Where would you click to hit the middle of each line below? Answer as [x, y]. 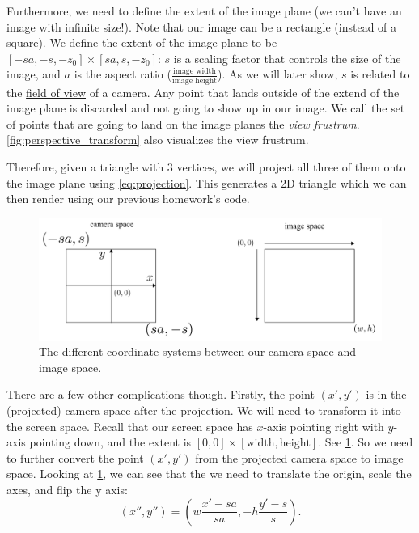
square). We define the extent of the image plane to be [142, 42]
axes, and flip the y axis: [67, 489]
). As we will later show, [277, 74]
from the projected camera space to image [299, 457]
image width [195, 72]
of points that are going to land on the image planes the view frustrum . [183, 123]
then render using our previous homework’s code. [128, 199]
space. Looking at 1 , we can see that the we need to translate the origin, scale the [209, 474]
